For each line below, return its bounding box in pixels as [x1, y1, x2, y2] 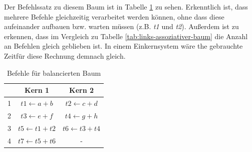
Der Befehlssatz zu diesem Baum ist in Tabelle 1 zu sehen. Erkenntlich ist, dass [4, 2, 248, 12]
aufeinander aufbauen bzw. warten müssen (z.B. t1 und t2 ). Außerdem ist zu [4, 21, 239, 32]
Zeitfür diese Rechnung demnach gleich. [4, 50, 126, 61]
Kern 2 [69, 85, 94, 95]
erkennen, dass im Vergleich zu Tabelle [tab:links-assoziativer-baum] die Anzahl [4, 31, 248, 41]
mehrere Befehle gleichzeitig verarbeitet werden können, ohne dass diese [4, 11, 224, 22]
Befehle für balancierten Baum [7, 67, 101, 78]
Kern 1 [25, 85, 50, 95]
